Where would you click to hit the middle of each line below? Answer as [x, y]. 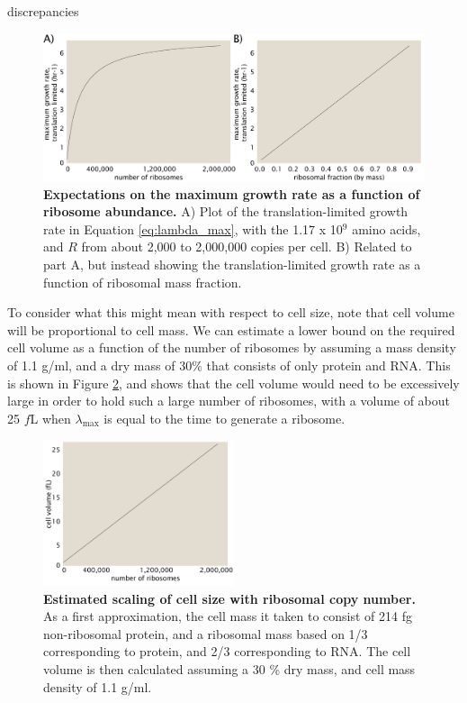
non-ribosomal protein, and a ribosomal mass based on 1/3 [206, 633]
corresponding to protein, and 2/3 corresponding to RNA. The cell [227, 651]
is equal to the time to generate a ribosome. [225, 418]
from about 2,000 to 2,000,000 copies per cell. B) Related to [247, 247]
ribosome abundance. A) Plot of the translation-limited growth [226, 211]
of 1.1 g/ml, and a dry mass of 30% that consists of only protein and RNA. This [229, 365]
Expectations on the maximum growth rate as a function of [232, 193]
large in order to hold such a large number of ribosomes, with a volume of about [229, 401]
